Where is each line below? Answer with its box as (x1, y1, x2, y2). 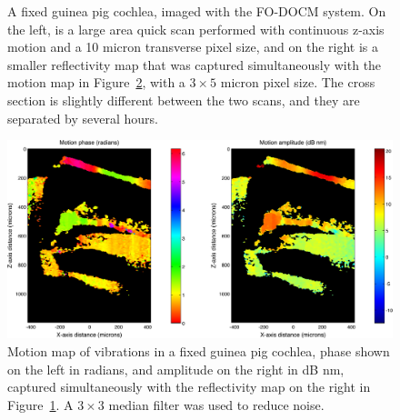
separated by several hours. (7, 108, 159, 127)
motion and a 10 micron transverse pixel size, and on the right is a (7, 37, 379, 56)
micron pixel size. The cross (220, 73, 375, 92)
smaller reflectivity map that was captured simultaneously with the (7, 55, 382, 74)
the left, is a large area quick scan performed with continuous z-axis (7, 19, 385, 38)
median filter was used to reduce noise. (108, 395, 325, 414)
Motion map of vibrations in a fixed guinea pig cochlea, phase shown (7, 341, 390, 360)
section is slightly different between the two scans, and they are (7, 90, 360, 109)
